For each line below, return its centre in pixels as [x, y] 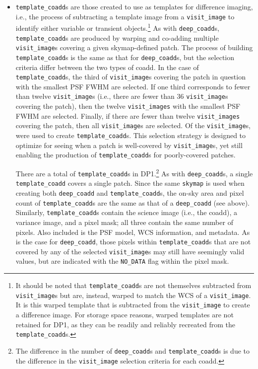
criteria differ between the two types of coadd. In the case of [107, 67]
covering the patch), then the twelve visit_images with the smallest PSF [128, 106]
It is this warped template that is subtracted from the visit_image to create [133, 305]
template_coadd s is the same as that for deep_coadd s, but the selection [125, 57]
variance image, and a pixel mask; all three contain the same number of [124, 222]
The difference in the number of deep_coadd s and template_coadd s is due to [132, 350]
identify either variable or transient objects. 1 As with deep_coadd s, [117, 27]
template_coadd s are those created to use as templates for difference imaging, [134, 6]
